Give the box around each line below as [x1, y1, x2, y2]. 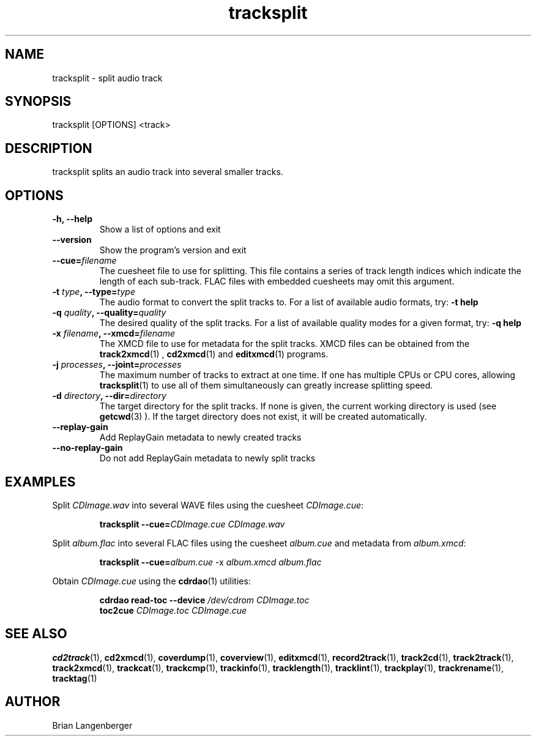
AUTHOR [5, 694, 61, 710]
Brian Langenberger [52, 720, 133, 731]
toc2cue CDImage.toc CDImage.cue [99, 605, 247, 616]
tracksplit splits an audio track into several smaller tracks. [52, 166, 283, 177]
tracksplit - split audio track [52, 72, 163, 83]
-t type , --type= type [52, 286, 135, 297]
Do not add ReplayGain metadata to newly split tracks [99, 453, 316, 464]
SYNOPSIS [5, 94, 72, 110]
